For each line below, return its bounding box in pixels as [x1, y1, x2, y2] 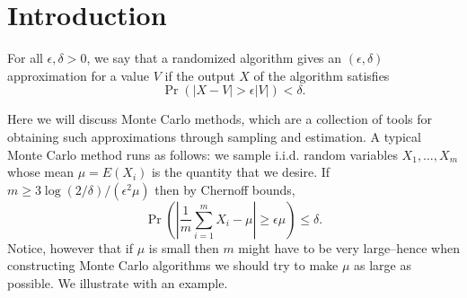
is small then [148, 238, 219, 257]
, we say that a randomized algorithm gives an [86, 48, 342, 67]
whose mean [7, 162, 74, 181]
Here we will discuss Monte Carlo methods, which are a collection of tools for [7, 110, 432, 128]
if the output [164, 66, 235, 84]
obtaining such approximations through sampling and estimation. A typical [7, 127, 421, 145]
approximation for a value [7, 66, 149, 84]
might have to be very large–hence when [238, 238, 460, 257]
